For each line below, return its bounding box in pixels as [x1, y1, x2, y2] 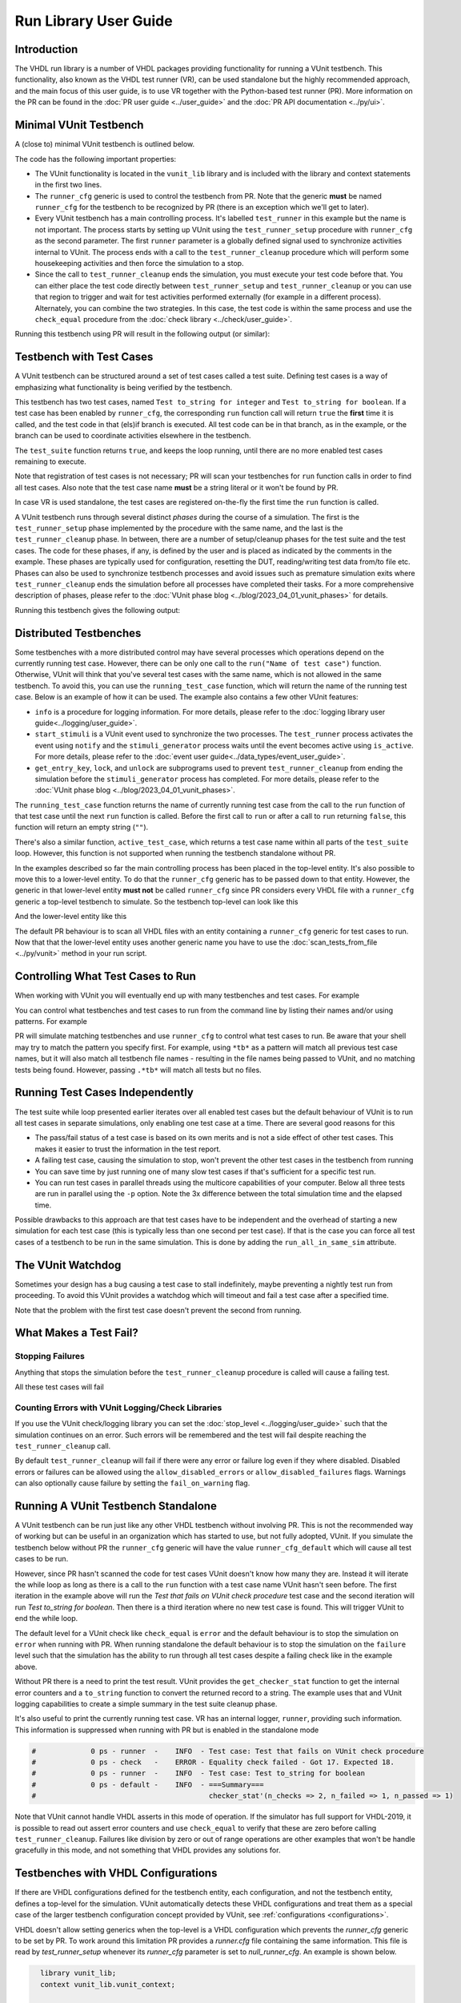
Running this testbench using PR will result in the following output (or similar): [14, 329, 271, 339]
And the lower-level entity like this [14, 912, 127, 921]
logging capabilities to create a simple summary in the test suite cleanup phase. [14, 1699, 278, 1708]
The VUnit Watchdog [14, 1258, 122, 1272]
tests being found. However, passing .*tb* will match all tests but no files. [14, 1065, 262, 1074]
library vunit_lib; [40, 1969, 117, 1978]
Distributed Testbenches [14, 626, 142, 640]
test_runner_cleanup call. [14, 1441, 111, 1450]
